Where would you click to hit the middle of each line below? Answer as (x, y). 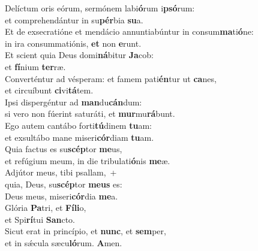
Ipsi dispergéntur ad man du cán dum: (73, 102)
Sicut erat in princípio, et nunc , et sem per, (85, 231)
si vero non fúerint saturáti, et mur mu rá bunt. (90, 114)
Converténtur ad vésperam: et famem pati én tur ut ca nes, (111, 78)
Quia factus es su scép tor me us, (64, 149)
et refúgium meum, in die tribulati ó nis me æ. (88, 160)
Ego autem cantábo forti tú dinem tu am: (78, 125)
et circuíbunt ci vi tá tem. (49, 90)
